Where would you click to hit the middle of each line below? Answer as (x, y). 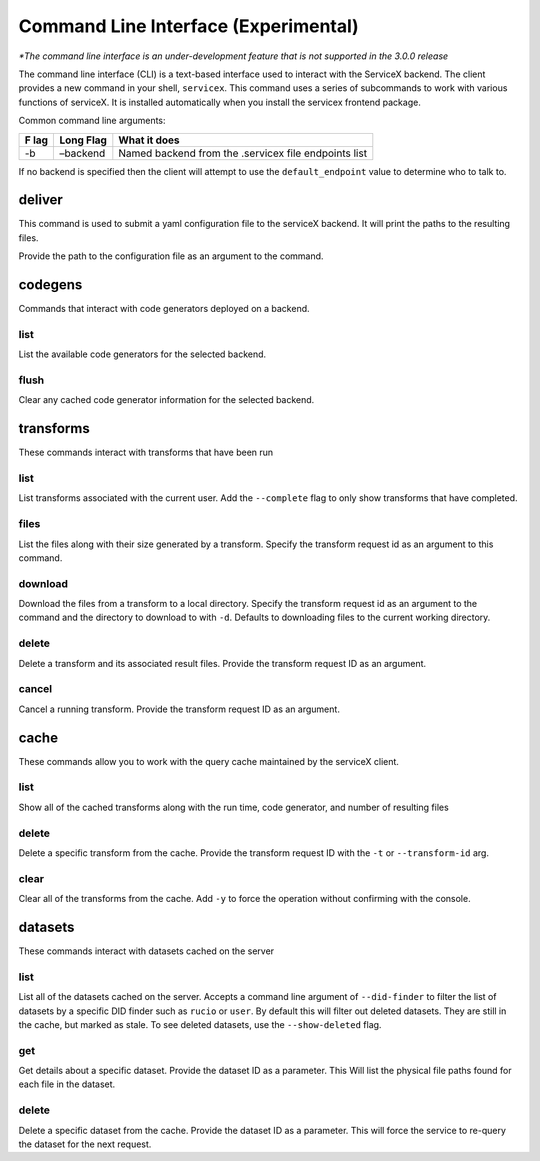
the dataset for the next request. (85, 1144)
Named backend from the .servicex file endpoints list (243, 153)
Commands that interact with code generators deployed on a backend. (164, 309)
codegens (50, 284)
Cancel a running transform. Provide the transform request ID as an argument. (179, 709)
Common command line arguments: (92, 121)
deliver (41, 200)
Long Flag (83, 140)
